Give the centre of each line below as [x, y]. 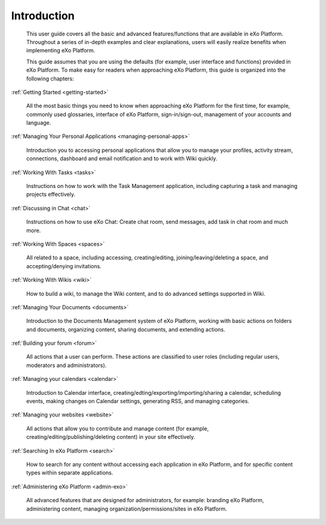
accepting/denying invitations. [64, 266]
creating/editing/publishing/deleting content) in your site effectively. [111, 437]
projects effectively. [51, 194]
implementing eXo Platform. [61, 51]
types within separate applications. [70, 473]
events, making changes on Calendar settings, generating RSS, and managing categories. [138, 401]
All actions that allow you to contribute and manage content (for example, [117, 429]
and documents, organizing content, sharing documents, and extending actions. [126, 329]
